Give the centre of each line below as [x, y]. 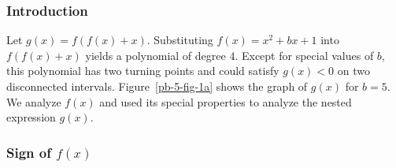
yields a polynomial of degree [155, 55]
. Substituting [180, 40]
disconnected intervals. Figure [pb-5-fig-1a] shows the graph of [157, 86]
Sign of [29, 152]
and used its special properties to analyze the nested [226, 101]
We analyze [34, 101]
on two [353, 71]
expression [31, 117]
